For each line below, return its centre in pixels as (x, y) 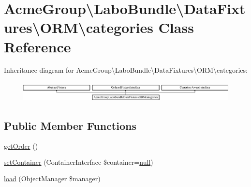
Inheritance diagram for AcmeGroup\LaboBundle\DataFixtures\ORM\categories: (126, 70)
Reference (37, 46)
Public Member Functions (70, 125)
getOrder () (21, 146)
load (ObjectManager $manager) (52, 178)
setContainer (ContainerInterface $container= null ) (79, 162)
